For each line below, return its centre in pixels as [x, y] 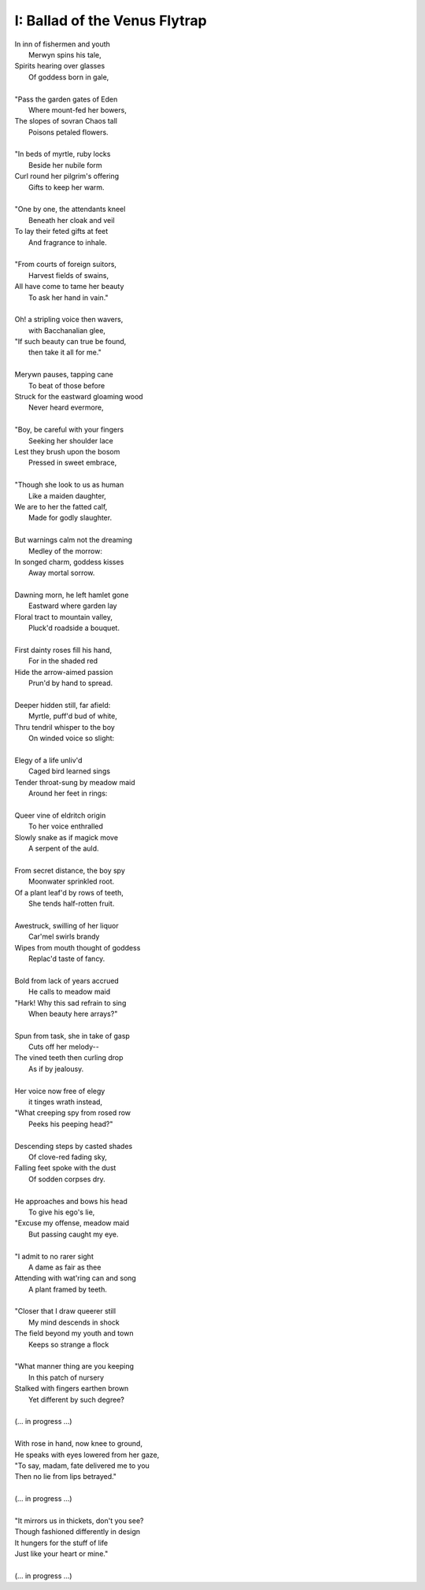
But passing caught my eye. [74, 1234]
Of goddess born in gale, [69, 77]
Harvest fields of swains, [69, 275]
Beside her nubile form [65, 165]
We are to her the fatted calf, [61, 506]
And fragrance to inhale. [68, 242]
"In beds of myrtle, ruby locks [63, 154]
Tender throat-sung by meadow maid [75, 782]
